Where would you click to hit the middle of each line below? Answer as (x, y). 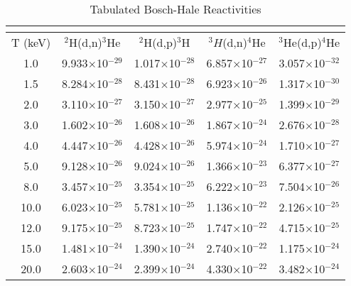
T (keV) (31, 42)
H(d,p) (161, 42)
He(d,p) (302, 42)
